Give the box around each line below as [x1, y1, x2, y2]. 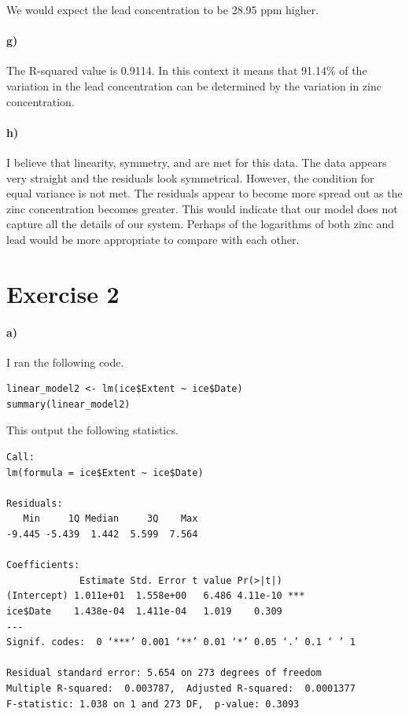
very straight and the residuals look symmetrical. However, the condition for [6, 169, 374, 186]
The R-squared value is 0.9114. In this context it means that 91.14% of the [6, 62, 367, 79]
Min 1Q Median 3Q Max [23, 513, 198, 525]
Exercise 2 [6, 277, 120, 309]
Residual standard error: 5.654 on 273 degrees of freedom [6, 667, 322, 679]
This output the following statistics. [6, 422, 179, 438]
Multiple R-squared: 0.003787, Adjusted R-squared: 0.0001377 [6, 682, 356, 694]
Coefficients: [6, 559, 80, 571]
